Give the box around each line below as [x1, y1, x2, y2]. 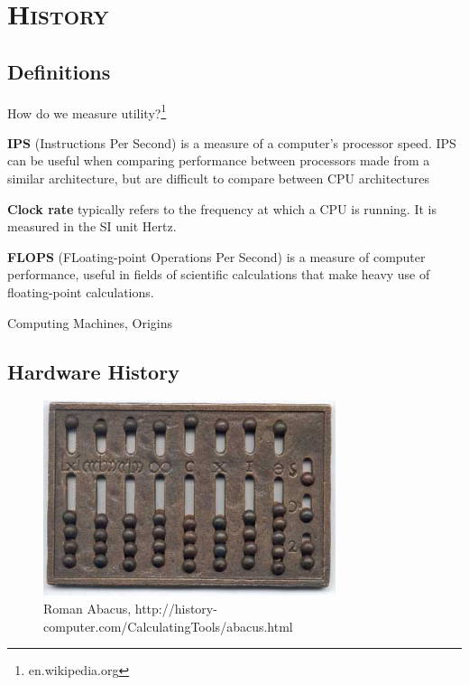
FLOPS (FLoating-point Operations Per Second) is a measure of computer [7, 247, 426, 266]
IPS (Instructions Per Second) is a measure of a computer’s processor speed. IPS [7, 133, 456, 152]
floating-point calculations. [7, 282, 154, 301]
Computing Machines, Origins [7, 313, 172, 332]
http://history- [134, 598, 217, 617]
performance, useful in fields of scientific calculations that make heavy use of [7, 265, 430, 284]
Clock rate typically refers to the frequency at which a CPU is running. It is [7, 199, 437, 218]
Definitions [7, 57, 111, 85]
